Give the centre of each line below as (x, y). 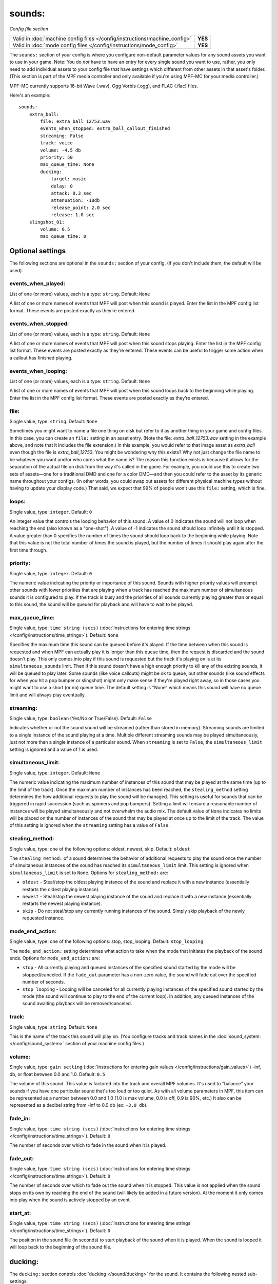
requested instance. (43, 918)
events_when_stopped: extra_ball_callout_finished (105, 129)
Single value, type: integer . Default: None (55, 772)
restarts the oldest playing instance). (61, 889)
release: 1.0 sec (73, 215)
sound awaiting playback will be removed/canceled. (77, 1004)
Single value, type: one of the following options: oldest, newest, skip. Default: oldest (100, 849)
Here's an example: (30, 95)
